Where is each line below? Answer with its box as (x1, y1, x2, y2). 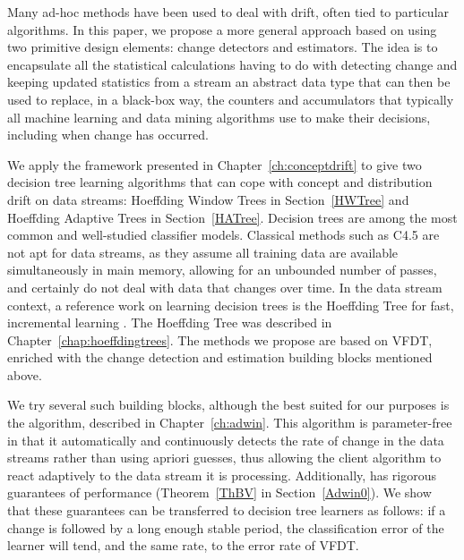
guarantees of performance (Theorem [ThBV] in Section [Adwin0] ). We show (7, 483, 432, 502)
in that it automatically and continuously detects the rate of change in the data (7, 430, 444, 449)
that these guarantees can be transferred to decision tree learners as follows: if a (7, 501, 446, 520)
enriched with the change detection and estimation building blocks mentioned (7, 348, 433, 367)
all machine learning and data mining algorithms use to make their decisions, (7, 107, 431, 126)
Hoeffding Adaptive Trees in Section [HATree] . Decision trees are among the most (7, 208, 458, 226)
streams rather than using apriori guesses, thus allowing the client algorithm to (7, 448, 442, 467)
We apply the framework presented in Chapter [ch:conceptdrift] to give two (7, 155, 422, 174)
